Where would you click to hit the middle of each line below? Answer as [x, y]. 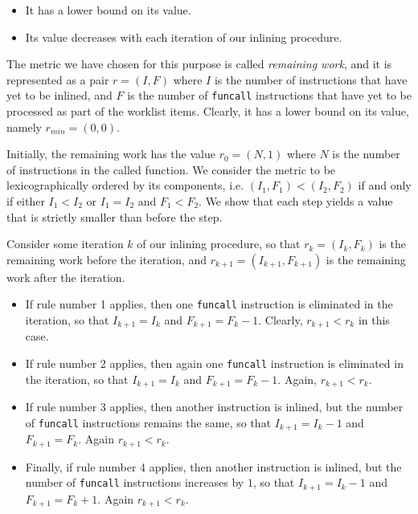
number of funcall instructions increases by [135, 482]
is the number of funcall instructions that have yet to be [269, 95]
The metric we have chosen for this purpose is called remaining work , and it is [199, 64]
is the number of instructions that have [311, 79]
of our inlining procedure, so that [219, 244]
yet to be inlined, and [59, 95]
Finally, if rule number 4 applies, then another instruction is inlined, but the [213, 466]
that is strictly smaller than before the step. [115, 216]
